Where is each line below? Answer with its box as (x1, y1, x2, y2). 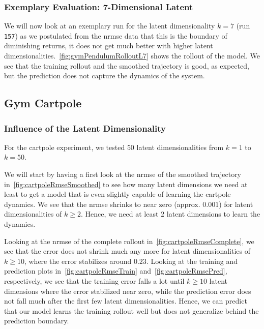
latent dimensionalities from (136, 141, 224, 152)
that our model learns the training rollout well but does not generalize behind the (4, 305, 259, 316)
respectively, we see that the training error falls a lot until (4, 275, 185, 286)
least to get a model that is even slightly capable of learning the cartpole (4, 189, 231, 199)
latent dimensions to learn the (166, 208, 260, 219)
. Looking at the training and (146, 255, 238, 266)
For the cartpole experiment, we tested (4, 141, 125, 152)
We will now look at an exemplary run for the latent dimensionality (4, 20, 215, 31)
